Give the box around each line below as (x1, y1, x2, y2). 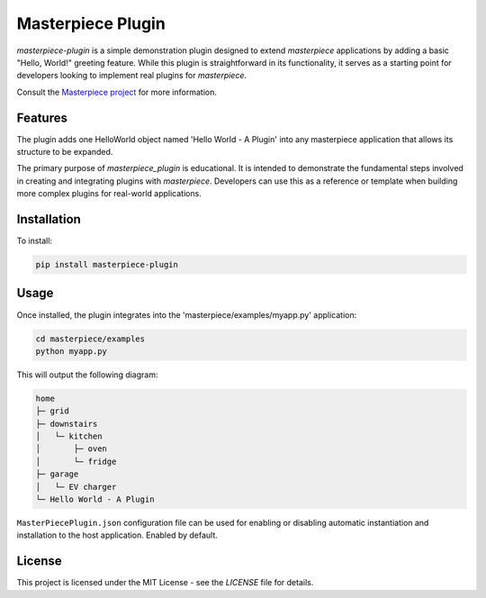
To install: (16, 235, 53, 247)
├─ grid (35, 406, 69, 416)
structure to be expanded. (16, 147, 113, 158)
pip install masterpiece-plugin (35, 259, 179, 270)
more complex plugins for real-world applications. (16, 188, 202, 199)
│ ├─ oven (35, 444, 108, 454)
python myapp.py (35, 346, 108, 356)
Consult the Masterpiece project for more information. (16, 86, 218, 97)
